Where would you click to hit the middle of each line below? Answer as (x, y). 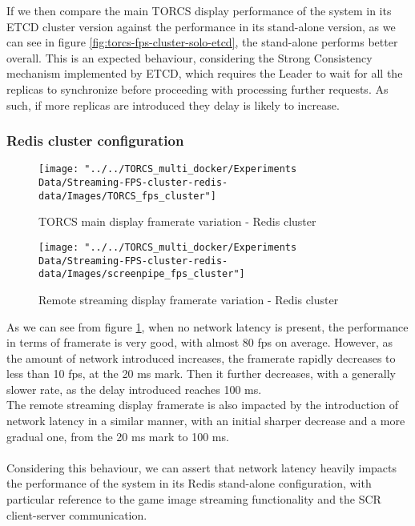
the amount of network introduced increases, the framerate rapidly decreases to (201, 357)
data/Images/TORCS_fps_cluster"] (127, 196)
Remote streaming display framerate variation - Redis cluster (189, 299)
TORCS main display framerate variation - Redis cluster (177, 221)
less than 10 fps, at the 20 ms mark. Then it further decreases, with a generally (201, 373)
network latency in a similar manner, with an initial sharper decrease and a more (206, 421)
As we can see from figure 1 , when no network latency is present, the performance (207, 326)
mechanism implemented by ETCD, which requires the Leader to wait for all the (205, 73)
